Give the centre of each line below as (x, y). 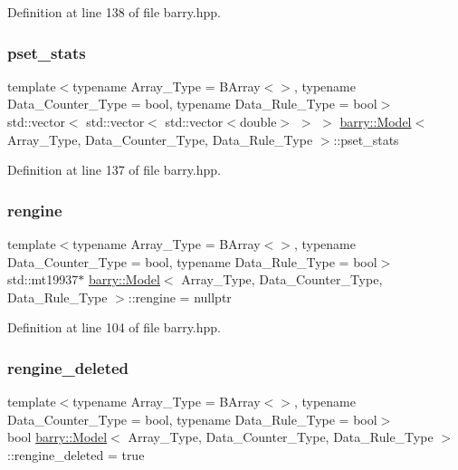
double (258, 121)
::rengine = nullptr (180, 297)
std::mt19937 (43, 279)
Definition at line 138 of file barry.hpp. (114, 12)
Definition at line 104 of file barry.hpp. (114, 327)
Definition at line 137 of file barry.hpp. (114, 170)
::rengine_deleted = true (76, 454)
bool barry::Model (57, 437)
